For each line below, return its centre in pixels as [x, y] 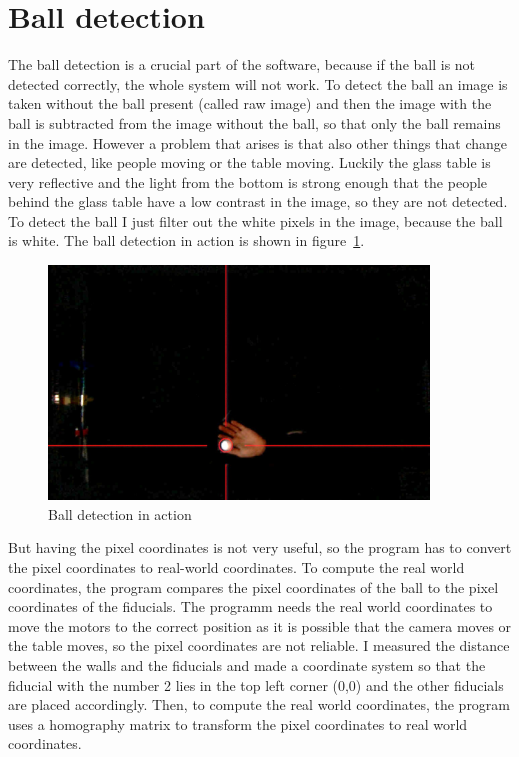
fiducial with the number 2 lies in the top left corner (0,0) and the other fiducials [256, 684]
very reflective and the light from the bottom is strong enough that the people [248, 181]
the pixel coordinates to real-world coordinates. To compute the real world [236, 566]
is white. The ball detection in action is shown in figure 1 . [186, 240]
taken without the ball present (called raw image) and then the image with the [250, 103]
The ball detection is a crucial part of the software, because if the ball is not [242, 64]
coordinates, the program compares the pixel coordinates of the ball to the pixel [253, 586]
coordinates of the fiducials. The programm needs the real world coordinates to [250, 606]
